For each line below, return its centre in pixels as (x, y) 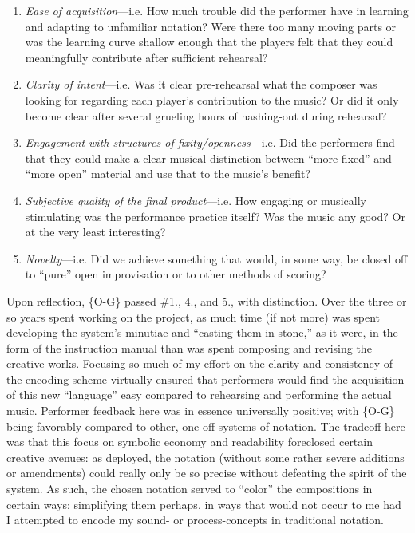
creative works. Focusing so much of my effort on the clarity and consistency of (200, 363)
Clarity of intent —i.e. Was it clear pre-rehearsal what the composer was (201, 84)
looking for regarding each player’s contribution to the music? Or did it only (212, 99)
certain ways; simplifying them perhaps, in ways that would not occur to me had (204, 504)
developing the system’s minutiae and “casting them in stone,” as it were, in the (202, 332)
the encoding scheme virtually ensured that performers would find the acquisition (206, 379)
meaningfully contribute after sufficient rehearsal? (146, 57)
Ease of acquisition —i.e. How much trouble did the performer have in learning (217, 10)
